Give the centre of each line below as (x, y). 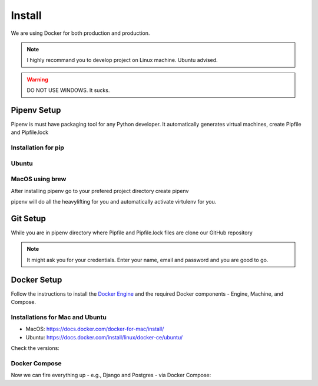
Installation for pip (38, 148)
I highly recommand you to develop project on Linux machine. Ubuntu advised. (122, 60)
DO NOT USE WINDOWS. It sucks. (68, 90)
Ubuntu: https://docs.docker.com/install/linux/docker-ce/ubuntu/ (104, 337)
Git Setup (29, 218)
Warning (37, 79)
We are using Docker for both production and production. (80, 33)
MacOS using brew (39, 179)
